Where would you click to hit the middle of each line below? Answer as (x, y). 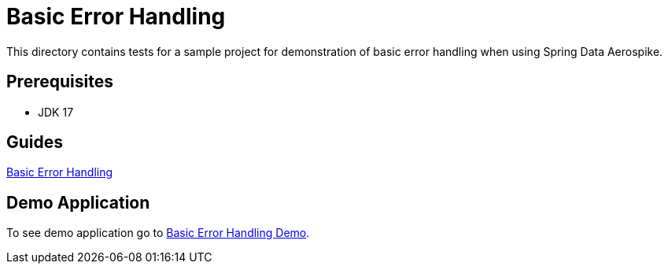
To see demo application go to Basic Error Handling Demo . (158, 233)
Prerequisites (60, 82)
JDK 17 (56, 112)
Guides (35, 142)
